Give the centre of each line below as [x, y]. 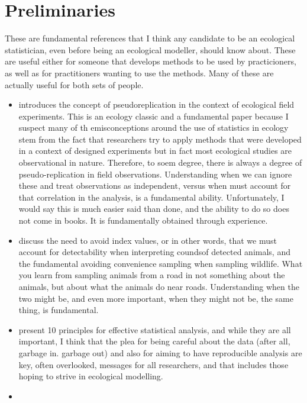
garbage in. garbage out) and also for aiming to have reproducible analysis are [160, 352]
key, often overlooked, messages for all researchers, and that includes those [153, 364]
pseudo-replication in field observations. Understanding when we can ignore [155, 174]
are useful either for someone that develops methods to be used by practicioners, [151, 61]
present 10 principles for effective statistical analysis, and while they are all [155, 329]
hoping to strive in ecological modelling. [91, 376]
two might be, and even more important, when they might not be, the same [156, 298]
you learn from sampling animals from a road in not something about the [152, 275]
